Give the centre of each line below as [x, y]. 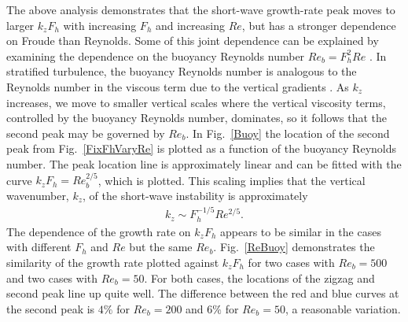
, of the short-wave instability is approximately [195, 195]
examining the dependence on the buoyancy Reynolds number [156, 56]
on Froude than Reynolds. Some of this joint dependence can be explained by [193, 41]
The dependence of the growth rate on [99, 231]
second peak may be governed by [86, 133]
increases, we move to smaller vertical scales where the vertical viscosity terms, [196, 102]
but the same [161, 247]
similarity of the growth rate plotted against [113, 262]
